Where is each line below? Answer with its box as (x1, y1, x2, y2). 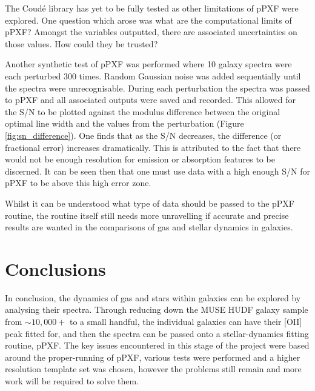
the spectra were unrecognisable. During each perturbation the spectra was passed (5, 81, 310, 94)
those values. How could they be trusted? (5, 37, 158, 50)
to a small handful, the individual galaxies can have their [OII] (69, 315, 302, 327)
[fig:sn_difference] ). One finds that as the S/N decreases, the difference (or (5, 129, 282, 141)
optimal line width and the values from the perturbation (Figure (5, 117, 244, 130)
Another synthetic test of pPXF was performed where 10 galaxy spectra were (5, 58, 292, 70)
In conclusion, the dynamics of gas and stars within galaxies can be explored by (5, 291, 301, 304)
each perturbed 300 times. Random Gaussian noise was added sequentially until (5, 69, 301, 82)
